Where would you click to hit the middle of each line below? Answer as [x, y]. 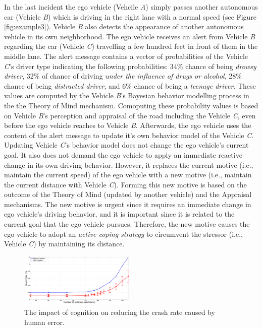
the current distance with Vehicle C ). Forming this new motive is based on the [125, 184]
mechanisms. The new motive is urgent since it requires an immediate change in [128, 204]
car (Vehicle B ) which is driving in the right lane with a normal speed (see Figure [130, 16]
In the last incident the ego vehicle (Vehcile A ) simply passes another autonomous [131, 7]
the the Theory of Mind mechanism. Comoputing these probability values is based [131, 105]
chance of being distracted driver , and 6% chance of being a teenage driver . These [130, 85]
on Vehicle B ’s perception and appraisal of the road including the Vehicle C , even [130, 115]
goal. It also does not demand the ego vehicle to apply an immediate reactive [123, 154]
